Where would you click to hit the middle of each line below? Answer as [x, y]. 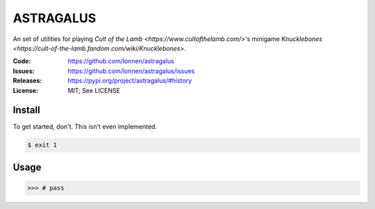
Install [27, 110]
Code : [22, 61]
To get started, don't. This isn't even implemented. [85, 127]
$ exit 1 [42, 145]
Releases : [27, 81]
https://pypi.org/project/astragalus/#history [130, 81]
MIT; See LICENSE [94, 90]
